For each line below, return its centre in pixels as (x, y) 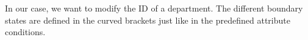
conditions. (25, 32)
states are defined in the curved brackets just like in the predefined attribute (148, 20)
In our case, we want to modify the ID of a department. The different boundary (154, 8)
